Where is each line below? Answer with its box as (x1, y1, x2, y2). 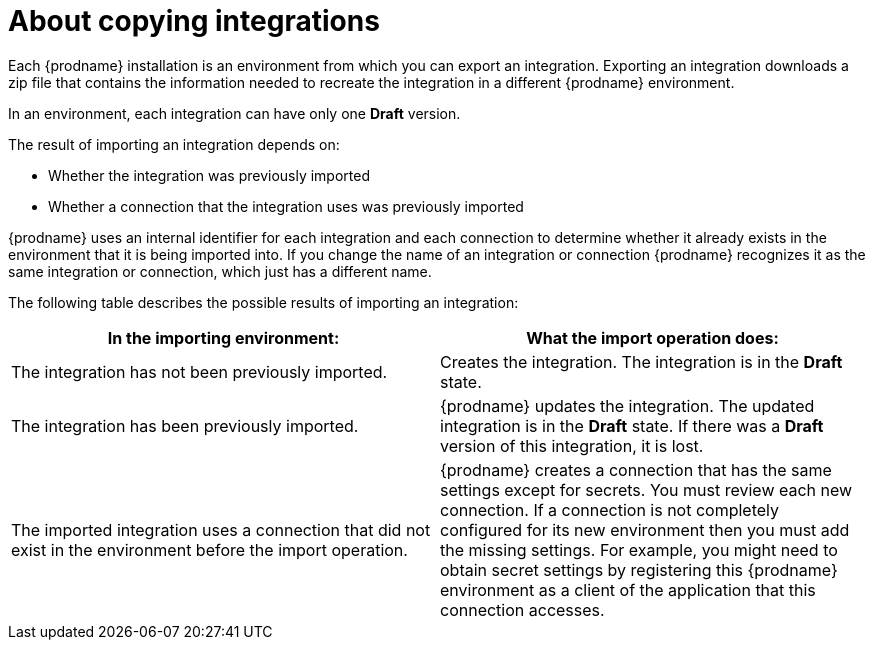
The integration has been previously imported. (11, 415, 359, 436)
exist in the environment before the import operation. (11, 539, 408, 560)
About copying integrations (8, 4, 380, 38)
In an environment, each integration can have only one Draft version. (8, 104, 461, 122)
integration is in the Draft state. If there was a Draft (440, 415, 824, 436)
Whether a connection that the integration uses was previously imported (48, 197, 524, 215)
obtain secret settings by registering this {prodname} (440, 559, 838, 580)
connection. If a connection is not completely (440, 499, 780, 520)
